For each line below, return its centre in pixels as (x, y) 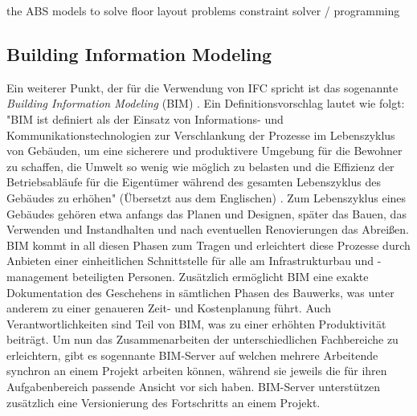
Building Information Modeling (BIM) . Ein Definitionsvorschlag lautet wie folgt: (206, 103)
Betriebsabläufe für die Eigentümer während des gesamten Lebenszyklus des (194, 182)
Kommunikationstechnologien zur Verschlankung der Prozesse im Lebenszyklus (201, 135)
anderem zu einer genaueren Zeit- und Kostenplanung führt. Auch (169, 308)
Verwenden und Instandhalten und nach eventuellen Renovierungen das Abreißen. (208, 229)
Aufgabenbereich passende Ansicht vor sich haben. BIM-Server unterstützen (194, 387)
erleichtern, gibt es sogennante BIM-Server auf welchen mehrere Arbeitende (192, 355)
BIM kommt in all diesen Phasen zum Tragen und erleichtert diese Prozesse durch (208, 245)
